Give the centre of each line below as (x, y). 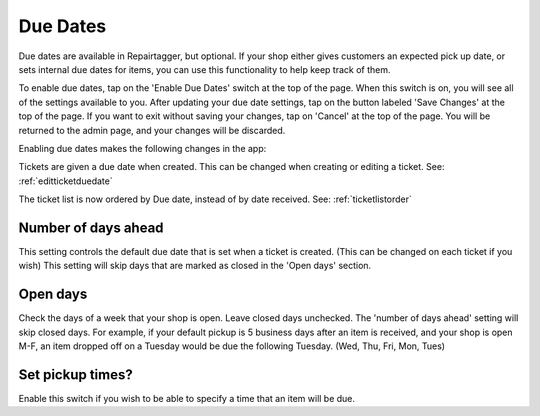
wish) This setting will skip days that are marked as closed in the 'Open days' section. (195, 266)
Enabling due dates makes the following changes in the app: (142, 148)
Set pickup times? (76, 374)
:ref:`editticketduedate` (66, 181)
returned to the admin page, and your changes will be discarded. (152, 130)
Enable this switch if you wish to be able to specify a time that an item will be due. (186, 398)
